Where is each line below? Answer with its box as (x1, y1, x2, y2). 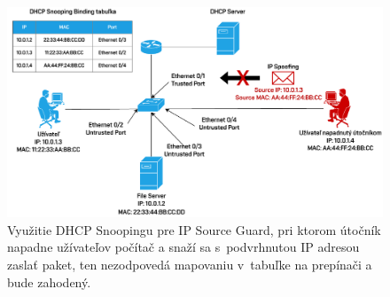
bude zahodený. (7, 272, 91, 291)
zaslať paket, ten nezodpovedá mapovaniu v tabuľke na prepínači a (7, 255, 372, 274)
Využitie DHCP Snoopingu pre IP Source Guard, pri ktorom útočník (7, 220, 381, 238)
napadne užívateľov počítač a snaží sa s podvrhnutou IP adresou (7, 238, 360, 256)
